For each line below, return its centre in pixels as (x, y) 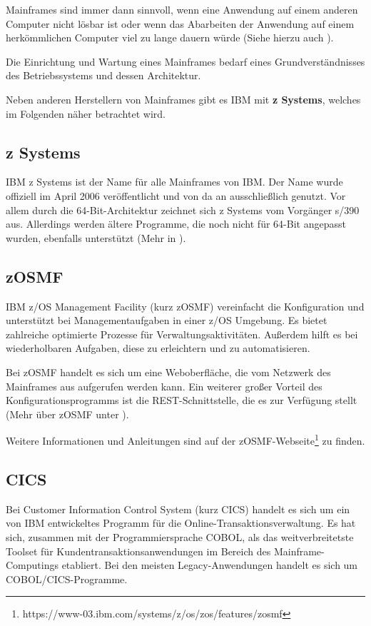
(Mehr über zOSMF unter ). (67, 414)
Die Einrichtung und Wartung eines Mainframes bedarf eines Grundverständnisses (185, 61)
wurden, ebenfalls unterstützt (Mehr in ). (96, 237)
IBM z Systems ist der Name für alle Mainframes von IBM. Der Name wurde (174, 182)
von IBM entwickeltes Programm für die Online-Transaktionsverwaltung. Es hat (181, 523)
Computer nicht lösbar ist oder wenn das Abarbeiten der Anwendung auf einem (180, 23)
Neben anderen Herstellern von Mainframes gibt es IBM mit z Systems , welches (183, 99)
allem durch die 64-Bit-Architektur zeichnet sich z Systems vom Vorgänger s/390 (183, 209)
